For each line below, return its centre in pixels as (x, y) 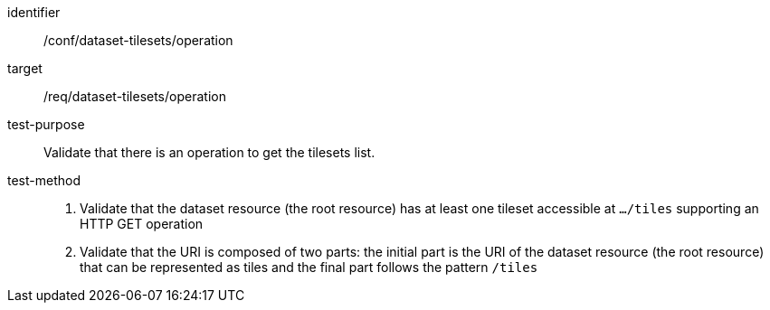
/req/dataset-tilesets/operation (135, 96)
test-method (44, 180)
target (25, 68)
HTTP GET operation (142, 224)
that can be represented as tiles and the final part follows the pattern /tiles (309, 267)
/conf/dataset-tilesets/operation (138, 40)
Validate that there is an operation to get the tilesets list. (209, 152)
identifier (34, 12)
